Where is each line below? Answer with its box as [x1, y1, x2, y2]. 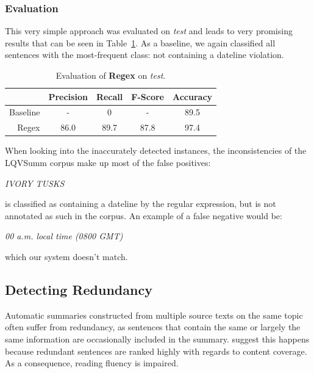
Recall [96, 90, 123, 103]
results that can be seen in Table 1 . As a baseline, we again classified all [5, 36, 276, 49]
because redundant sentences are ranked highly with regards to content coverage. [5, 344, 307, 357]
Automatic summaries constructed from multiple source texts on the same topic [5, 308, 303, 321]
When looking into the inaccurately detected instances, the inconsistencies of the [5, 144, 307, 157]
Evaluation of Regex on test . [55, 69, 166, 81]
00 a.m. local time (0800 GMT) [5, 230, 123, 242]
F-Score [131, 90, 164, 103]
